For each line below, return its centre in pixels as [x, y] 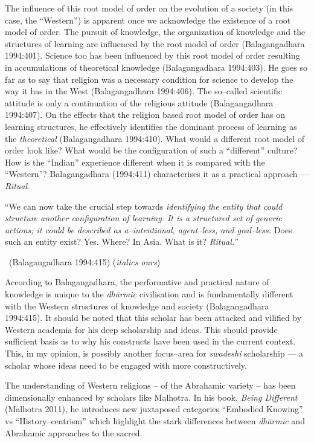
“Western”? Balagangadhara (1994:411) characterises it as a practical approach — [157, 174]
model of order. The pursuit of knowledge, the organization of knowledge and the [155, 32]
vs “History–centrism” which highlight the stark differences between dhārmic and [155, 421]
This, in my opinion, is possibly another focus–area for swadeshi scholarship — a [154, 353]
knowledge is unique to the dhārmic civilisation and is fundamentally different [149, 294]
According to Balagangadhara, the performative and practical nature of [137, 282]
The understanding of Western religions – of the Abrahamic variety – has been [150, 385]
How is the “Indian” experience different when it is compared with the [135, 162]
